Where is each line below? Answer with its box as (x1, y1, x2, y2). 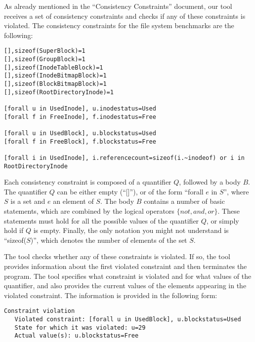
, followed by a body (179, 177, 241, 187)
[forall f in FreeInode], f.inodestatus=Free (4, 113, 156, 120)
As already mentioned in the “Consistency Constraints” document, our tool (4, 1, 232, 11)
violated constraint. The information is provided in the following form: (4, 290, 217, 300)
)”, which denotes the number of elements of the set (30, 234, 187, 245)
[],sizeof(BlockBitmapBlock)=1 (4, 80, 107, 87)
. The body (100, 196, 134, 206)
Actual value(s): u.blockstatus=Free (14, 332, 139, 340)
